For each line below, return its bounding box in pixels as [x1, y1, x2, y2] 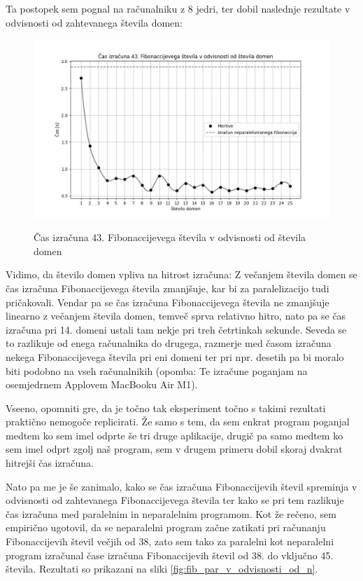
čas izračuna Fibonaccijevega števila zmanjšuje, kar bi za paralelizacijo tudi [6, 280, 329, 295]
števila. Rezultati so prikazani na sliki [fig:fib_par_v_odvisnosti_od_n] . [6, 561, 318, 576]
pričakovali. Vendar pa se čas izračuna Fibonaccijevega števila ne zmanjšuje [6, 294, 329, 309]
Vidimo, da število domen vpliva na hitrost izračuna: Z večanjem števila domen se [6, 267, 357, 282]
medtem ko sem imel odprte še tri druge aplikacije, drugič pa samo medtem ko [6, 428, 343, 442]
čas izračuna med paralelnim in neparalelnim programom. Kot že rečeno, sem [6, 506, 336, 521]
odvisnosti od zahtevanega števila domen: [6, 15, 183, 29]
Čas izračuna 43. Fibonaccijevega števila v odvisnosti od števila [34, 230, 306, 245]
